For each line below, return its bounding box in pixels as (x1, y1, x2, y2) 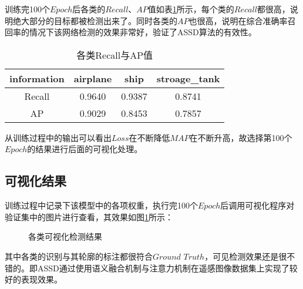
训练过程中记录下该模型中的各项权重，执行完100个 (5, 199, 198, 211)
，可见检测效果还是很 (204, 250, 287, 262)
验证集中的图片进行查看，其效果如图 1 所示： (5, 210, 173, 223)
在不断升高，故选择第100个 (189, 131, 292, 143)
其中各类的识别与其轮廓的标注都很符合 (5, 250, 153, 262)
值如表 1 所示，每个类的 (147, 3, 234, 15)
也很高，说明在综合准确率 (188, 14, 288, 26)
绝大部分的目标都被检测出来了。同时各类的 (12, 14, 177, 26)
